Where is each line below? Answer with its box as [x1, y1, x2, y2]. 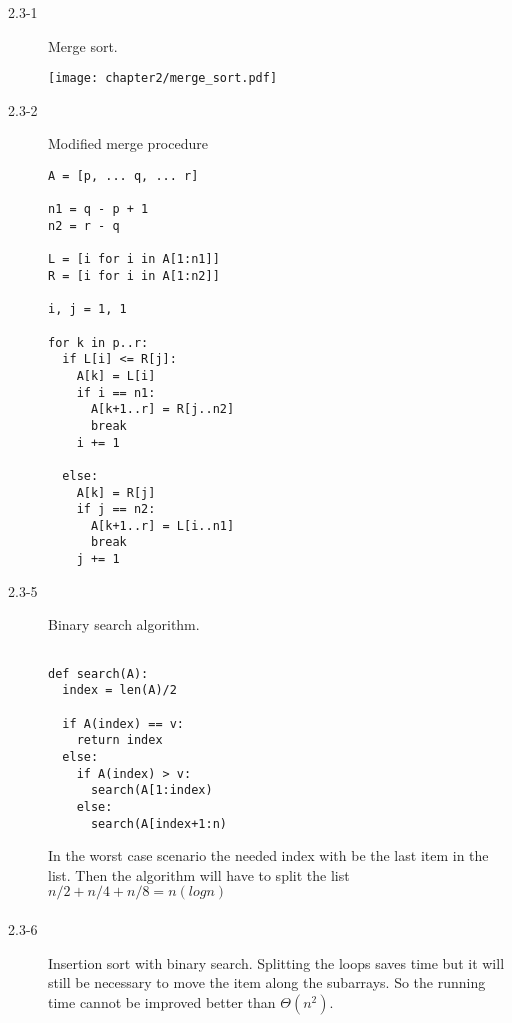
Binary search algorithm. [48, 614, 200, 635]
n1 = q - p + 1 [48, 202, 149, 217]
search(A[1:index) [90, 783, 213, 798]
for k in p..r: [48, 335, 149, 350]
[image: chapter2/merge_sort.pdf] [48, 71, 278, 86]
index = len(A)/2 [62, 683, 177, 698]
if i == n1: [76, 385, 156, 400]
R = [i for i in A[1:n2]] [48, 268, 220, 283]
